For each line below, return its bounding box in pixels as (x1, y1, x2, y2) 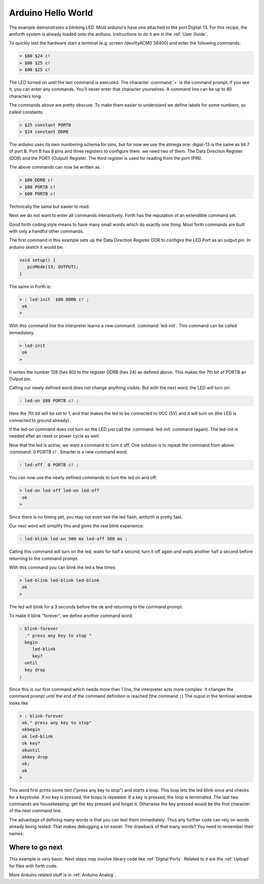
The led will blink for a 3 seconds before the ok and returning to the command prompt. (9, 604, 183, 610)
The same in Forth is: (9, 284, 51, 289)
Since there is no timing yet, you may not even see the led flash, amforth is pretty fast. (9, 514, 183, 520)
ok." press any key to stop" (22, 720, 92, 726)
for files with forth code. (9, 863, 58, 869)
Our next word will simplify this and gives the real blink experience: (9, 523, 144, 529)
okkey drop (22, 754, 48, 760)
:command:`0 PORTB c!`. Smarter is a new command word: (9, 449, 128, 455)
